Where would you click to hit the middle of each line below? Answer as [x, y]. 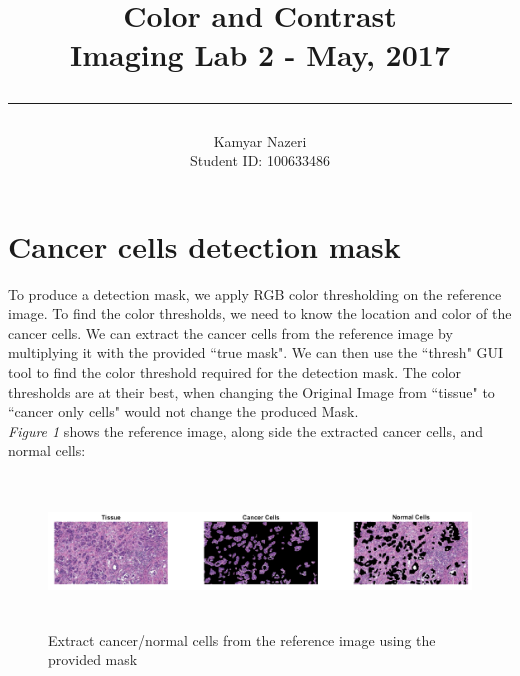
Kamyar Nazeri [260, 140]
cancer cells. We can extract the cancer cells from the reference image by [230, 332]
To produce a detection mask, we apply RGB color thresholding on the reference [255, 293]
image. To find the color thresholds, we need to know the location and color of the [260, 313]
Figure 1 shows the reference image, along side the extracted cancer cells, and [246, 430]
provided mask [93, 659]
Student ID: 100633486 [260, 160]
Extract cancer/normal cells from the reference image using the [242, 639]
